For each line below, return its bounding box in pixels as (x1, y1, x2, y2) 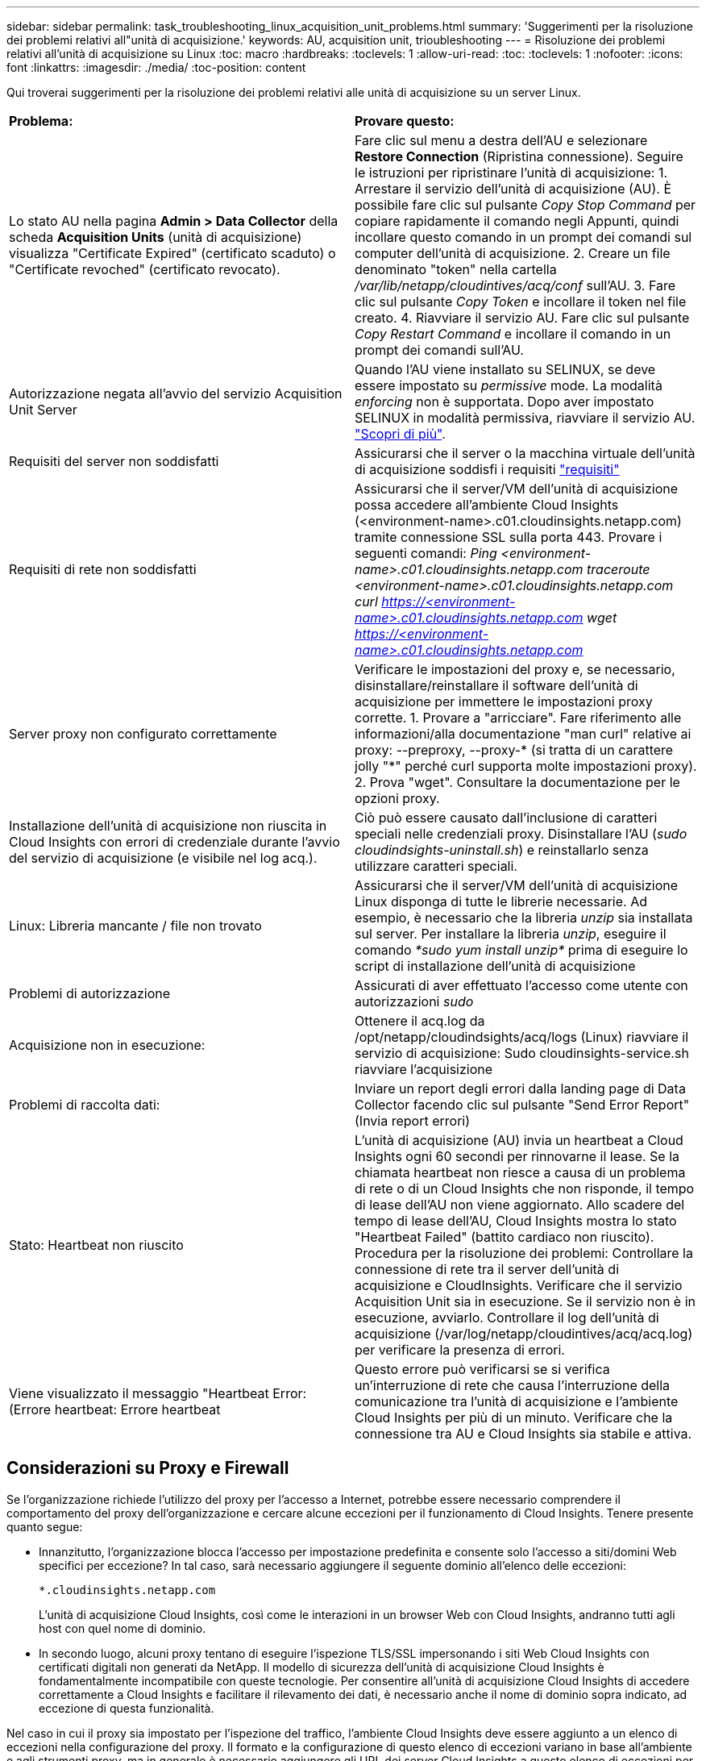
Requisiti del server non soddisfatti (9, 453, 219, 469)
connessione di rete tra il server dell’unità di (355, 1261, 620, 1277)
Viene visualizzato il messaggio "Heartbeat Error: (9, 1385, 307, 1401)
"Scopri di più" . (355, 426, 446, 442)
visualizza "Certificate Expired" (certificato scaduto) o (9, 245, 336, 261)
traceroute (587, 561, 650, 577)
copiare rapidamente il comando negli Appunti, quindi (355, 213, 679, 229)
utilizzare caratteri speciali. (355, 858, 517, 874)
